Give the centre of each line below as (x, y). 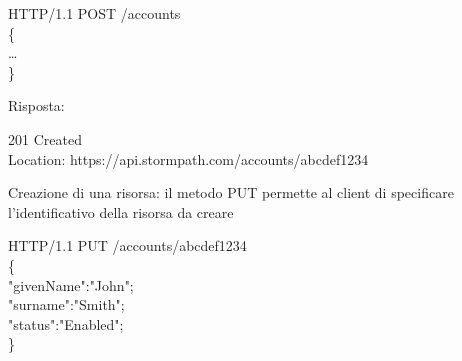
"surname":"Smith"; (66, 304)
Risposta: (36, 105)
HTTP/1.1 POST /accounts (94, 13)
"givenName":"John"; (71, 284)
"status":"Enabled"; (66, 323)
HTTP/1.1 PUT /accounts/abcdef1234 (127, 245)
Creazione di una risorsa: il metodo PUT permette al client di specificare (231, 192)
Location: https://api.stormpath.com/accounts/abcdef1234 (188, 158)
